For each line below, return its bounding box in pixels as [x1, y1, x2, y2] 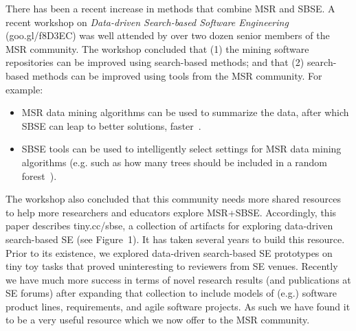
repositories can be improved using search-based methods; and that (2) [5, 55, 304, 69]
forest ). [21, 168, 57, 183]
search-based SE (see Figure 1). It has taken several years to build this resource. [5, 231, 345, 246]
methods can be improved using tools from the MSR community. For [32, 68, 322, 82]
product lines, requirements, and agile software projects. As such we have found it [5, 299, 351, 313]
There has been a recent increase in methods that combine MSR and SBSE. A [5, 1, 335, 15]
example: [5, 82, 43, 96]
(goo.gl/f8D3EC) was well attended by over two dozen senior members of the [5, 28, 330, 43]
